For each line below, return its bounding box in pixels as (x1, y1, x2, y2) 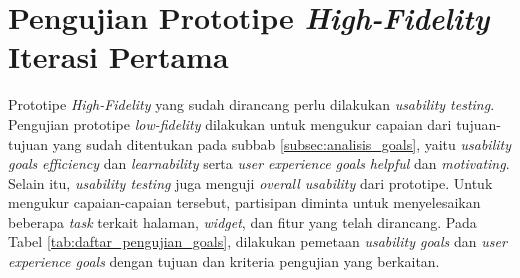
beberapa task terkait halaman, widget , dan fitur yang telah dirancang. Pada (8, 211, 477, 232)
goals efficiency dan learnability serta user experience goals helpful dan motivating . (8, 153, 510, 174)
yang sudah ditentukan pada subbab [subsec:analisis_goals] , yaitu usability (52, 133, 511, 154)
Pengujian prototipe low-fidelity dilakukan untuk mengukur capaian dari (8, 113, 452, 134)
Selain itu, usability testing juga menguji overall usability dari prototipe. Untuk (8, 172, 493, 193)
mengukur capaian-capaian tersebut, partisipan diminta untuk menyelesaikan (8, 192, 481, 213)
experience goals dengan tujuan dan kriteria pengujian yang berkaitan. (8, 251, 440, 272)
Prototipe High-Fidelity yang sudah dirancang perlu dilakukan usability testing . (8, 94, 495, 115)
